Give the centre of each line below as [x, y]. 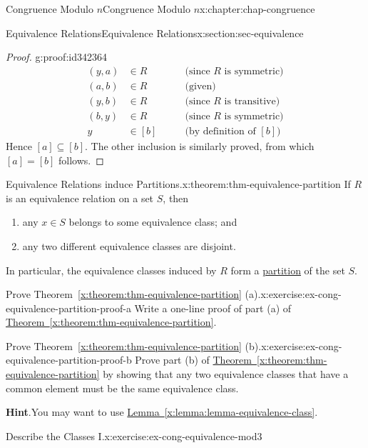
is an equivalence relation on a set [80, 198]
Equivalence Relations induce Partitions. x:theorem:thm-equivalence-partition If [178, 184]
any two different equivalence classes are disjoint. [129, 245]
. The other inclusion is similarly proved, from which [200, 145]
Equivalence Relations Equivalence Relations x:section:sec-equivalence [155, 33]
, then [176, 198]
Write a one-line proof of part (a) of [213, 308]
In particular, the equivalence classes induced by [111, 270]
